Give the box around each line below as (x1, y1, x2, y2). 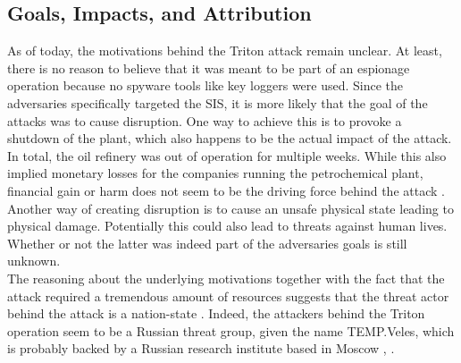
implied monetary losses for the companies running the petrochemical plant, (7, 164, 423, 182)
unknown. (7, 251, 61, 270)
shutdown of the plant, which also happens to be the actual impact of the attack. (7, 129, 452, 148)
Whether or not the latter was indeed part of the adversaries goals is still (7, 233, 407, 252)
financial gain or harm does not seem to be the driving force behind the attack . (7, 181, 445, 199)
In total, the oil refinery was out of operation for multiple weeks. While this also (7, 146, 447, 165)
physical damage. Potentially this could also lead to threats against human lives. (7, 216, 448, 235)
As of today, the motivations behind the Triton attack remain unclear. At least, (7, 41, 442, 60)
